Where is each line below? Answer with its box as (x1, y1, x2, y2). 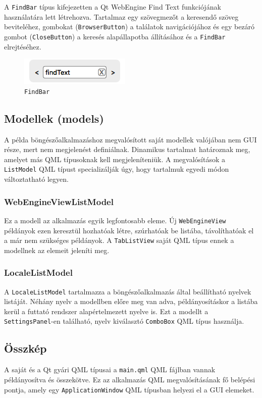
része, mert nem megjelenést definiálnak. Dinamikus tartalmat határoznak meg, (4, 144, 250, 155)
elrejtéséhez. (4, 41, 41, 52)
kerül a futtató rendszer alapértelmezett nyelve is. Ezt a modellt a (4, 306, 208, 316)
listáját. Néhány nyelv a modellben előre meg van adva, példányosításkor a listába (4, 296, 258, 307)
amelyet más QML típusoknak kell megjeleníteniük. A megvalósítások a (4, 154, 225, 164)
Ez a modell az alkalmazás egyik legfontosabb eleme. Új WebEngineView (4, 215, 226, 225)
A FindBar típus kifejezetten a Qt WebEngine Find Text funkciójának (4, 2, 221, 12)
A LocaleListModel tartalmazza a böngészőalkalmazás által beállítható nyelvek (4, 286, 251, 296)
